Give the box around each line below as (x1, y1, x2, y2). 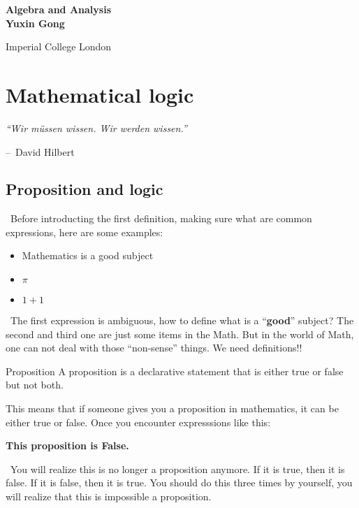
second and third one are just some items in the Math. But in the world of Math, (6, 326, 354, 341)
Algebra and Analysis (6, 2, 111, 16)
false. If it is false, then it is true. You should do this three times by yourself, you (6, 475, 353, 490)
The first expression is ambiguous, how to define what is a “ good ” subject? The (10, 313, 354, 328)
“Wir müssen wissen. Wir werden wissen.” (6, 120, 187, 135)
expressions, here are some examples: (6, 224, 163, 239)
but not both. (6, 377, 64, 392)
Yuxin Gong (6, 15, 65, 30)
